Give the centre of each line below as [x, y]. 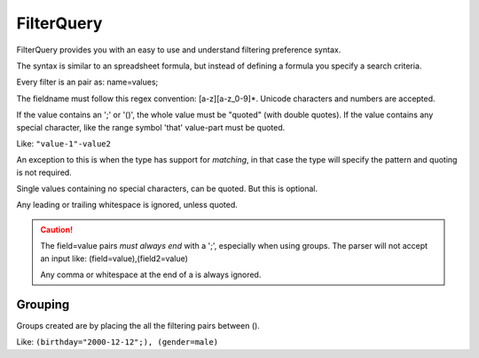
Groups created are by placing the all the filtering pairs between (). [138, 325]
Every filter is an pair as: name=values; [87, 82]
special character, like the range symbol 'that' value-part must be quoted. [151, 127]
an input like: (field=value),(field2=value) [114, 259]
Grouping [43, 304]
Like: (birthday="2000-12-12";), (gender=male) [118, 342]
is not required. [44, 172]
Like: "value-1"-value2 [63, 143]
